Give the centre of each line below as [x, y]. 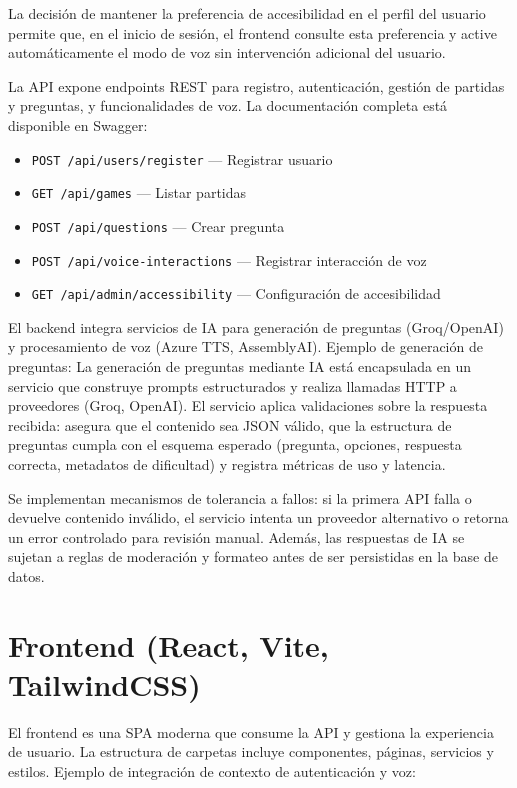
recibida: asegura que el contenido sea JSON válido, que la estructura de [230, 424]
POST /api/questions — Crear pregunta [158, 225]
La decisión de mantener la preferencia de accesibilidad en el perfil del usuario [247, 13]
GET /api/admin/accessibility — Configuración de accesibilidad [236, 293]
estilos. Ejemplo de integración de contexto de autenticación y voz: [212, 771]
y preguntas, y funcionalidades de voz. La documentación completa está [228, 105]
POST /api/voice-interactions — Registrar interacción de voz [229, 259]
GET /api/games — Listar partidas [139, 192]
